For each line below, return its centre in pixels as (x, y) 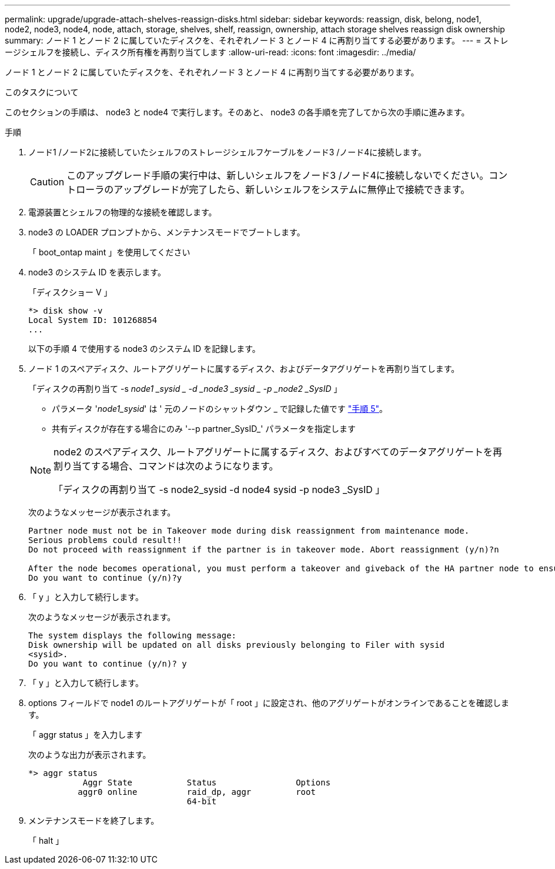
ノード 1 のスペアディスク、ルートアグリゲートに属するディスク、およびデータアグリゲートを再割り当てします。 (244, 369)
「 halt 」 (46, 840)
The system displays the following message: (133, 635)
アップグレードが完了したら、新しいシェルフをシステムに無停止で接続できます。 (292, 189)
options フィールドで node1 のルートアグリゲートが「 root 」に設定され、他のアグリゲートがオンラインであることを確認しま (269, 703)
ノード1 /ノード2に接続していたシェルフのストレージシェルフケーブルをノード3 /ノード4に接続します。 (227, 152)
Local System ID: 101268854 (93, 320)
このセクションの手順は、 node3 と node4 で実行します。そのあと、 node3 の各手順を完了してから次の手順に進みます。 (237, 112)
